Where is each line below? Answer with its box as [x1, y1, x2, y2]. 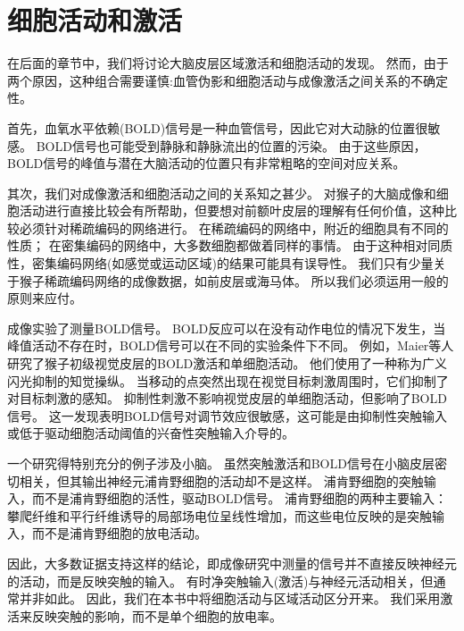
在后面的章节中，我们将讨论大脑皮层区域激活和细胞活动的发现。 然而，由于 [7, 54, 449, 72]
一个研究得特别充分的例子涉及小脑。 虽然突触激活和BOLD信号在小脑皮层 [7, 454, 435, 472]
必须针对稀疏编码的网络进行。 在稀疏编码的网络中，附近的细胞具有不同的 [19, 218, 449, 237]
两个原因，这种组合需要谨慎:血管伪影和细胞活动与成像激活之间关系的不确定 [7, 71, 448, 89]
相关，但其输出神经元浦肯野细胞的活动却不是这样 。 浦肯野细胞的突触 [19, 471, 424, 490]
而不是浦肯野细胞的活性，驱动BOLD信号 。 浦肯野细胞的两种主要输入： [31, 489, 447, 508]
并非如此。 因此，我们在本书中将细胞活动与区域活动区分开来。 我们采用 [19, 589, 441, 608]
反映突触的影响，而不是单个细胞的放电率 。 [31, 606, 282, 625]
